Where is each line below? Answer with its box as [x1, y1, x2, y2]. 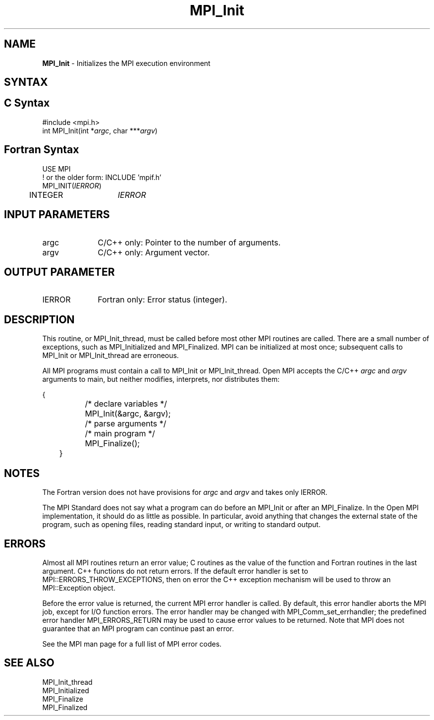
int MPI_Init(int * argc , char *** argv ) [42, 126, 158, 135]
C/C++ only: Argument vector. [98, 247, 210, 257]
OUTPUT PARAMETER [4, 265, 115, 278]
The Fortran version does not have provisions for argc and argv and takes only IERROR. [42, 488, 327, 497]
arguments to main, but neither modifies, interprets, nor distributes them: [42, 375, 280, 384]
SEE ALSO [4, 657, 54, 669]
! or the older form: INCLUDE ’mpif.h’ [42, 173, 162, 181]
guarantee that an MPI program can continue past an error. [42, 624, 234, 633]
